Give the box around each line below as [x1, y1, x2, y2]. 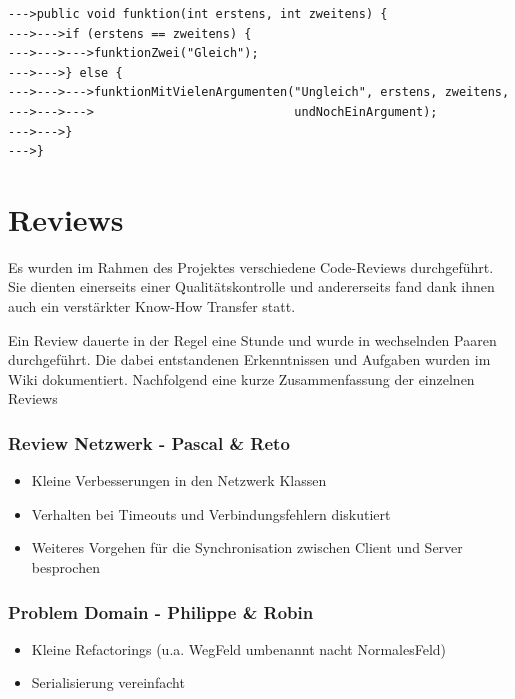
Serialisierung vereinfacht [31, 672, 185, 693]
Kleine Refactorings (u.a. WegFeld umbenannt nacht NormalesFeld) [31, 638, 447, 659]
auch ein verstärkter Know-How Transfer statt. [8, 296, 296, 317]
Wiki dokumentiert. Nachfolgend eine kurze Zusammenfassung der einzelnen [8, 368, 475, 389]
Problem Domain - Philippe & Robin [8, 599, 314, 624]
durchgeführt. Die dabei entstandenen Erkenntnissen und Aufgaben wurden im [8, 349, 491, 370]
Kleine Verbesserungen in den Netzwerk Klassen [31, 470, 327, 491]
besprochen [31, 557, 100, 578]
